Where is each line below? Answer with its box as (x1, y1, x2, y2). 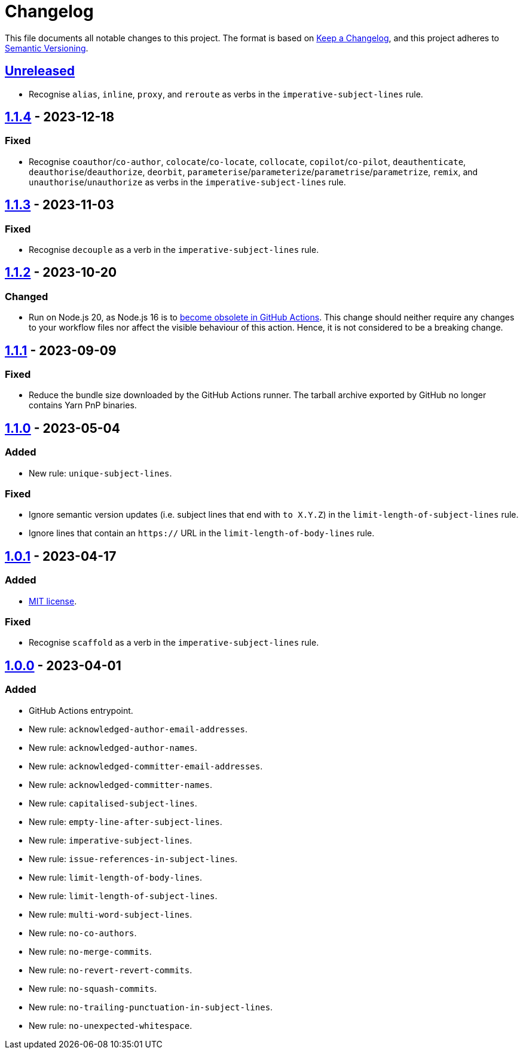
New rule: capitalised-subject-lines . (29, 798, 197, 808)
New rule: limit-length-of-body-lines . (29, 872, 203, 882)
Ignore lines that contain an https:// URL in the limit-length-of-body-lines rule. (29, 528, 375, 539)
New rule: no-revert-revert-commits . (29, 964, 192, 975)
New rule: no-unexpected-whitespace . (29, 1020, 192, 1031)
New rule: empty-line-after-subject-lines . (29, 816, 222, 827)
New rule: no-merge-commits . (29, 946, 152, 957)
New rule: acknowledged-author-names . (29, 742, 197, 753)
